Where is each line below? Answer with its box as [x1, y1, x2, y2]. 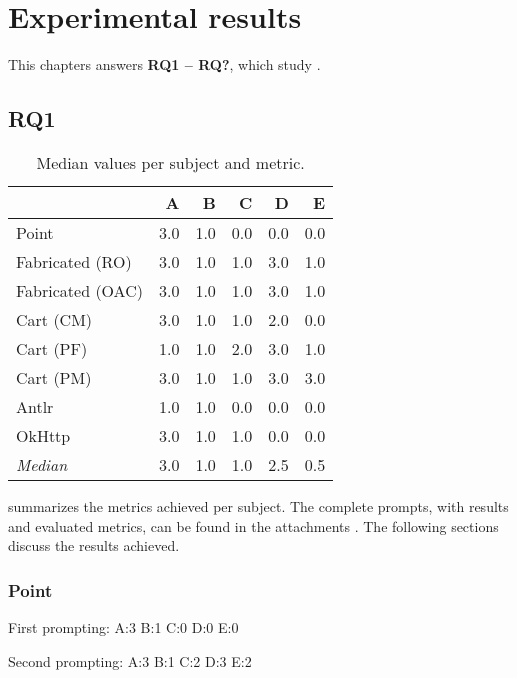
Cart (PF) [16, 336, 88, 360]
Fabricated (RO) [16, 249, 132, 273]
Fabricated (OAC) [16, 278, 143, 302]
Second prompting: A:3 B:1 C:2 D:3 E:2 [8, 650, 252, 671]
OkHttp [16, 423, 71, 447]
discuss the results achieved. [8, 535, 180, 556]
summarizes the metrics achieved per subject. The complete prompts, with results [8, 495, 509, 516]
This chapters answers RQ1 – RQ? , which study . [8, 54, 321, 75]
